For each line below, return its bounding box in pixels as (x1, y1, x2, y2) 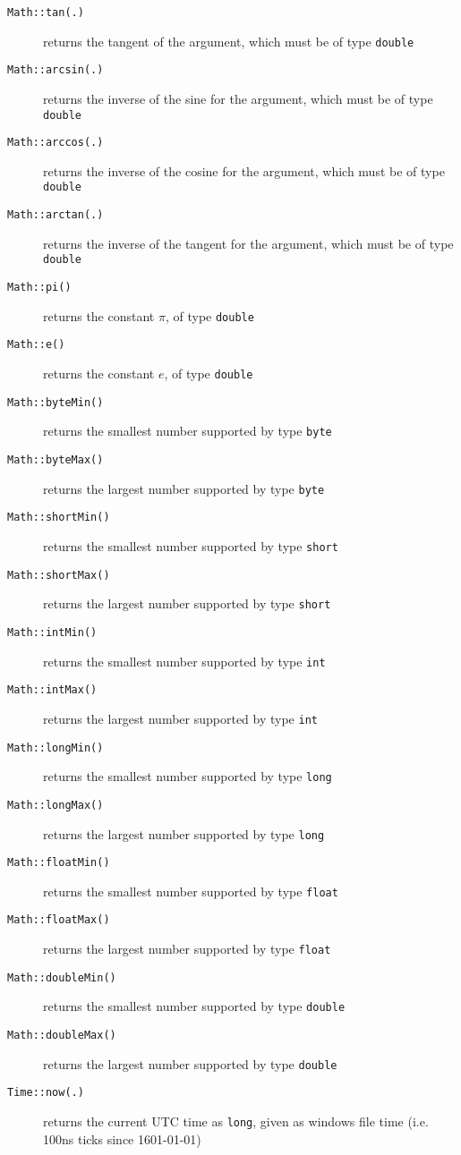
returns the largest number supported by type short (43, 594, 331, 613)
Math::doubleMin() (7, 971, 116, 984)
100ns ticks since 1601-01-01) (43, 1129, 201, 1148)
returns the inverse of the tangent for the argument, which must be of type (43, 234, 454, 252)
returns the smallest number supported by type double (43, 997, 346, 1015)
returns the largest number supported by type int (43, 709, 318, 727)
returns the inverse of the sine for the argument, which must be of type (43, 89, 433, 107)
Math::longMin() (7, 741, 104, 754)
